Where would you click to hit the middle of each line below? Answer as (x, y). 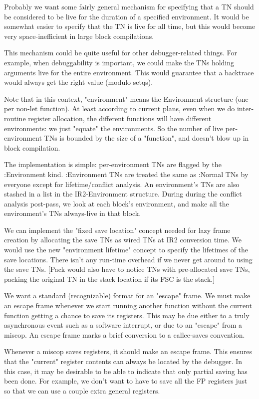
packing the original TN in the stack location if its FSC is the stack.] (110, 279)
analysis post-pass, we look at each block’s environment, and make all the (117, 203)
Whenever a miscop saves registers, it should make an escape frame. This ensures (128, 351)
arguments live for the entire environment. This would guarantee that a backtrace (129, 72)
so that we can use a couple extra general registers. (82, 390)
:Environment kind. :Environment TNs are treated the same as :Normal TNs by (126, 174)
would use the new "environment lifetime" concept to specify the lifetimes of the (126, 250)
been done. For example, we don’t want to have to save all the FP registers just (126, 381)
